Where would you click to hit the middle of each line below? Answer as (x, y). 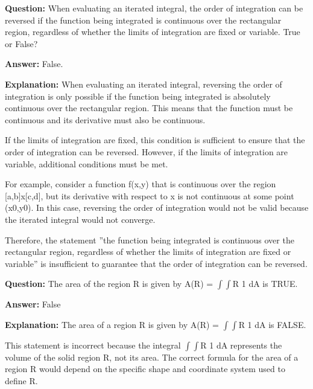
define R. (21, 381)
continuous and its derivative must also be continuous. (105, 119)
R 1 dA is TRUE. (265, 284)
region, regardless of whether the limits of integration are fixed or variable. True (153, 32)
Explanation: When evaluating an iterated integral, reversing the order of (144, 84)
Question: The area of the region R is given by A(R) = (109, 284)
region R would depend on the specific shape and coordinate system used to (145, 369)
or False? (21, 43)
